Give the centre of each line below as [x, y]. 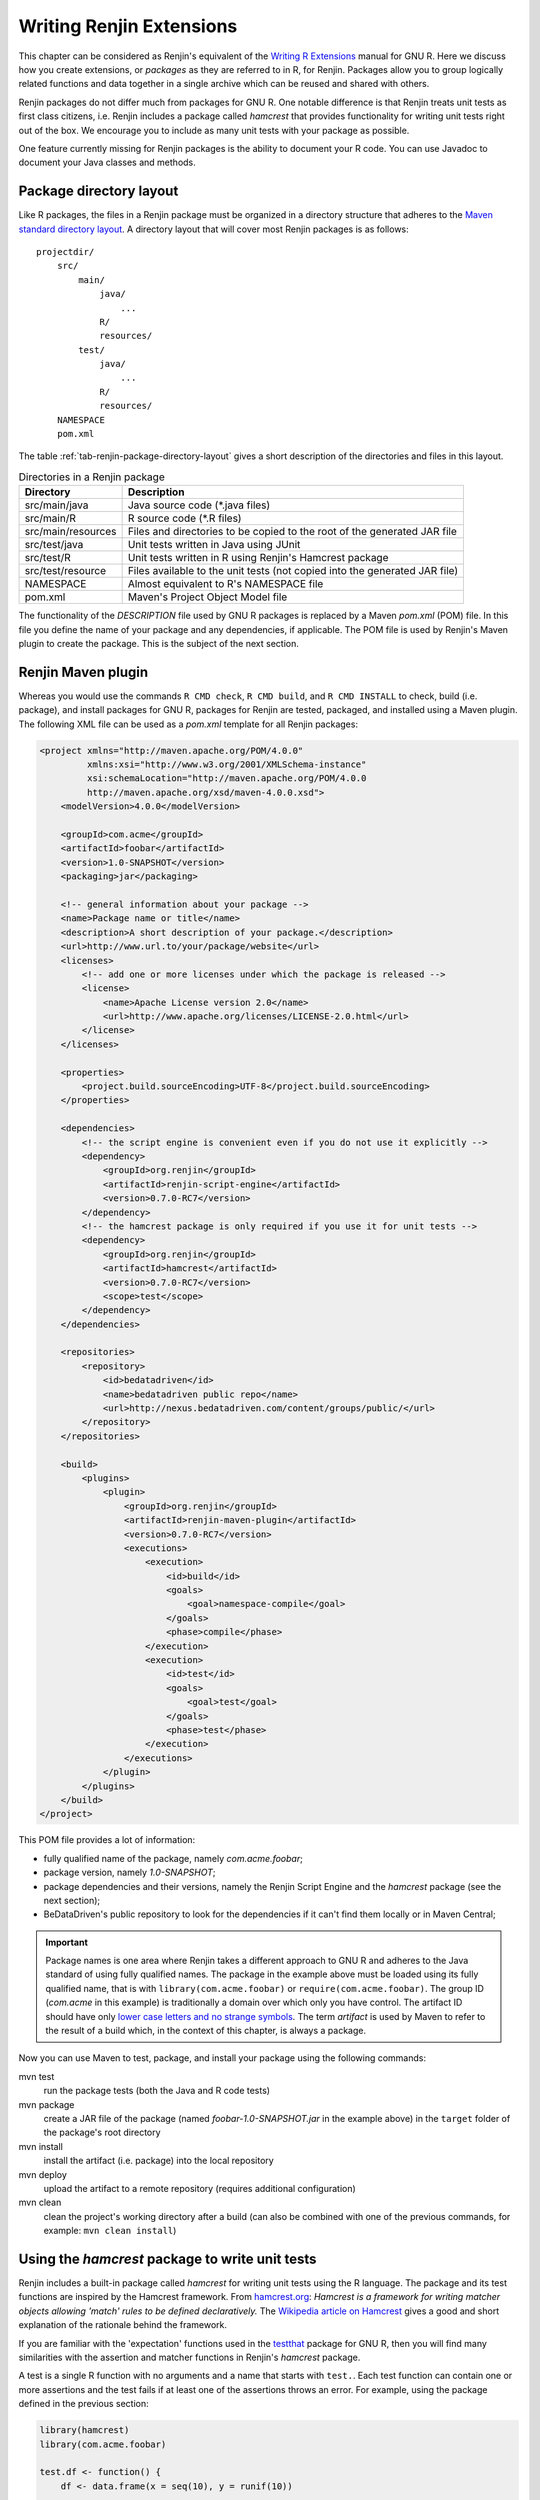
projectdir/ [65, 251]
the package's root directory [102, 2132]
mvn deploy [42, 2174]
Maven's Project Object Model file [207, 597]
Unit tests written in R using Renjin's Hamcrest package [258, 558]
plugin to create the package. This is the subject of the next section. [158, 643]
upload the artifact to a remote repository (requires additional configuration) [200, 2188]
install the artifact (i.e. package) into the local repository [158, 2161]
